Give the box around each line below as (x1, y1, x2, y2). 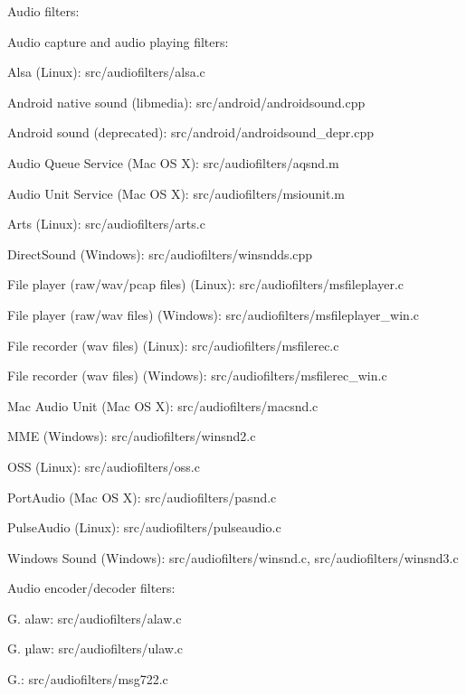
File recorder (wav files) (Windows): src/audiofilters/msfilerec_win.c (7, 366, 387, 385)
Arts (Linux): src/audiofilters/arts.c (7, 214, 205, 233)
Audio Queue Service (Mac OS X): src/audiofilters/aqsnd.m (7, 153, 339, 172)
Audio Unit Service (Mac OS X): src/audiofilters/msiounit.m (7, 183, 345, 202)
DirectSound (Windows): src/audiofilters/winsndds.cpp (7, 244, 313, 263)
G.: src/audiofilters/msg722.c (7, 670, 168, 689)
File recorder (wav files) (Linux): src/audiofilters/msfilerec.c (7, 335, 339, 354)
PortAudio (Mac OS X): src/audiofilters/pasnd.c (7, 487, 277, 506)
